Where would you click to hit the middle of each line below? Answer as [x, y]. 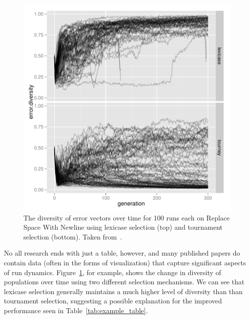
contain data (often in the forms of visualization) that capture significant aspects [125, 262]
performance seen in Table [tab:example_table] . [76, 310]
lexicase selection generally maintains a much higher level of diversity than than [123, 291]
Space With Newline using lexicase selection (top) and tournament [123, 227]
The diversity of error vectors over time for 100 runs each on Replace [127, 217]
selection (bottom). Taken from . [73, 236]
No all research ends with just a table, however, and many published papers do [122, 253]
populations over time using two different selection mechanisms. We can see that [124, 282]
